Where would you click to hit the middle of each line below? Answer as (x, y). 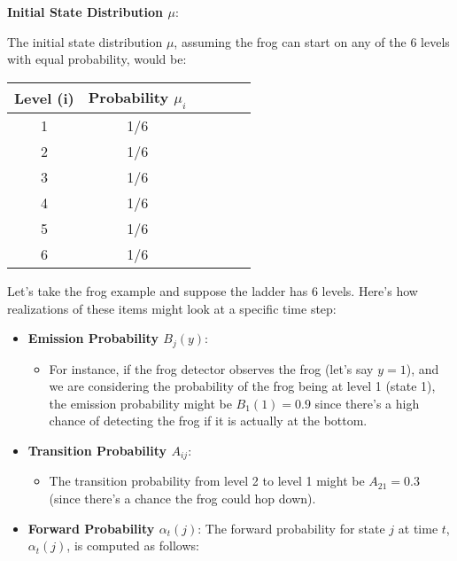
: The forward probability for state (291, 528)
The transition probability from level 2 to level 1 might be (207, 481)
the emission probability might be (140, 403)
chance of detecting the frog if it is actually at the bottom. (208, 421)
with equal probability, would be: (97, 59)
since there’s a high (367, 403)
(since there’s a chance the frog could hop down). (182, 499)
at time (418, 528)
